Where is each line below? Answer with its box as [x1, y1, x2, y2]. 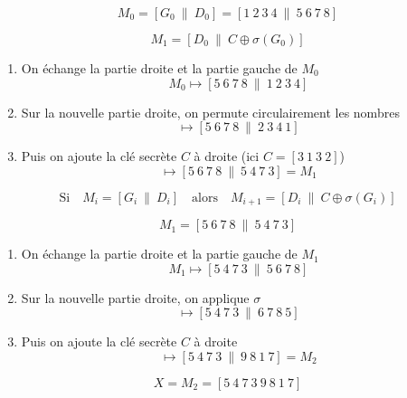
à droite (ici [194, 147, 260, 166]
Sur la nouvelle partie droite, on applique [21, 288, 250, 307]
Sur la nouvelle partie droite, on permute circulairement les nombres [21, 102, 400, 121]
